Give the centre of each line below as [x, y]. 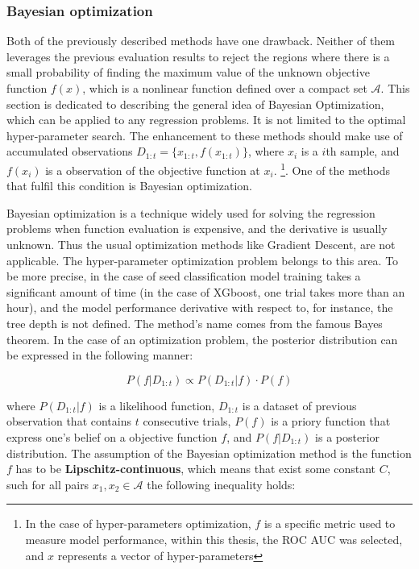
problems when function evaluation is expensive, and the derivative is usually [197, 228]
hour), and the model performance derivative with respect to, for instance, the [200, 307]
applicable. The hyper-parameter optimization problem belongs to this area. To [203, 260]
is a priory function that [331, 421]
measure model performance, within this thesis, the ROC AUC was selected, [214, 539]
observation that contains [69, 421]
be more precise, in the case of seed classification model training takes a [184, 276]
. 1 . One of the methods [332, 168]
